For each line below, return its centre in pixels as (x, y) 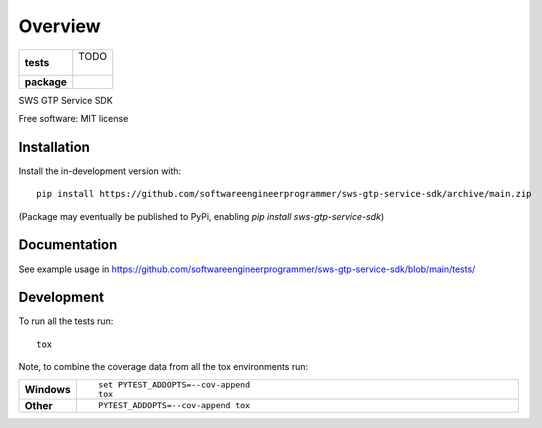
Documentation (68, 245)
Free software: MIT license (73, 118)
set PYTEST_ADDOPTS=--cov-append (174, 384)
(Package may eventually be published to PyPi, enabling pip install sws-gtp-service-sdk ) (201, 216)
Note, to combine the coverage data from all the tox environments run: (163, 367)
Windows (47, 389)
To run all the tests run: (66, 321)
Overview (59, 26)
